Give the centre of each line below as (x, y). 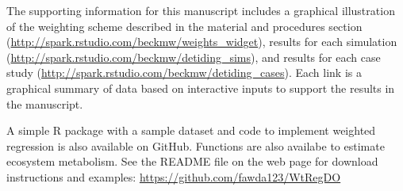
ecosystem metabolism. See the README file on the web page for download (192, 161)
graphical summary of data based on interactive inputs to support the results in (201, 88)
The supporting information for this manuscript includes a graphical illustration (201, 10)
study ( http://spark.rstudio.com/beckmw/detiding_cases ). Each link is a (184, 73)
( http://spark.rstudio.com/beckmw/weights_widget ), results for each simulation (202, 42)
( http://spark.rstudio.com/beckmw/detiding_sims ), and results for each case (194, 57)
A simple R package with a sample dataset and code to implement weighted (191, 130)
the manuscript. (45, 103)
